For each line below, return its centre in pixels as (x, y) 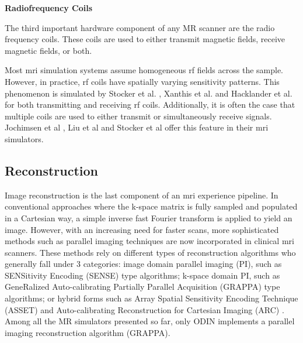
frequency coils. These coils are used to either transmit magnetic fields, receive (145, 39)
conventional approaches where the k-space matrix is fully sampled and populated (151, 206)
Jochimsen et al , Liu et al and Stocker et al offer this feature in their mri (137, 127)
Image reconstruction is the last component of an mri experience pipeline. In (142, 195)
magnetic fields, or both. (48, 50)
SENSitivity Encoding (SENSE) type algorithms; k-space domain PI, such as (142, 275)
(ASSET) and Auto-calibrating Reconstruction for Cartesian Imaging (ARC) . (144, 309)
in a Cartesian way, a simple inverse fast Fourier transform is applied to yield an (149, 217)
